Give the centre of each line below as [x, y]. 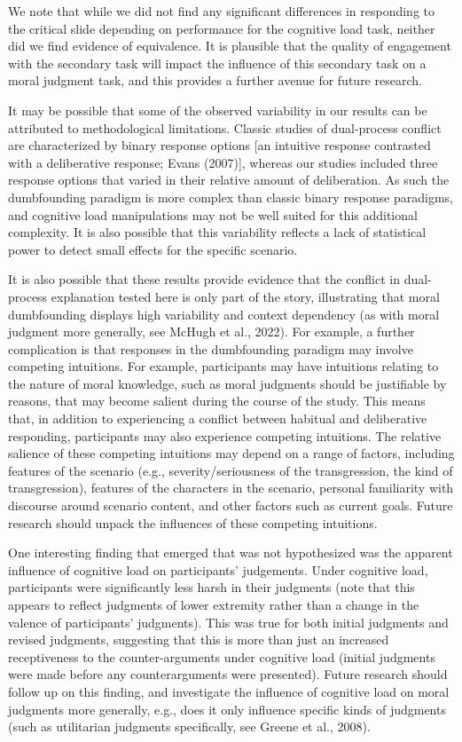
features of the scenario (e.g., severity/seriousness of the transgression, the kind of [231, 470]
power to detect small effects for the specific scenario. [153, 249]
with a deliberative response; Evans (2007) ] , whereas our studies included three [223, 162]
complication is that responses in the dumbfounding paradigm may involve [211, 348]
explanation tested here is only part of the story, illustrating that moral [245, 296]
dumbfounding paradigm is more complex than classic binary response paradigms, [231, 197]
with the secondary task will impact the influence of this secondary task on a [217, 63]
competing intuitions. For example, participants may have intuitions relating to [223, 366]
